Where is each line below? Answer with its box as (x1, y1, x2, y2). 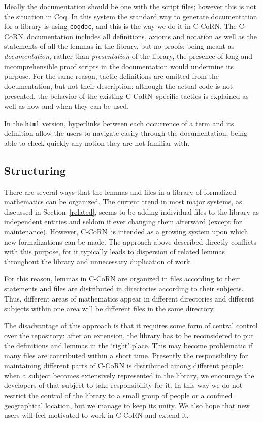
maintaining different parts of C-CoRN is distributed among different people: (4, 360, 244, 371)
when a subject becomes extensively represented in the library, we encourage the (4, 370, 254, 380)
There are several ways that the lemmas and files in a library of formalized (4, 186, 237, 197)
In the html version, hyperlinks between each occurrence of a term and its (4, 117, 234, 128)
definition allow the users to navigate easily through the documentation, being (4, 128, 248, 138)
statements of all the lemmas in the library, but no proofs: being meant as (4, 41, 235, 51)
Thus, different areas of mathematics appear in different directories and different (4, 293, 254, 304)
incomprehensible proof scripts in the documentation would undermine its (4, 61, 234, 71)
